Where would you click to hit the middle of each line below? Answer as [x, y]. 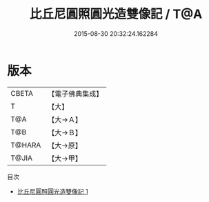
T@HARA [26, 145]
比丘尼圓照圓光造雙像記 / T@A [116, 14]
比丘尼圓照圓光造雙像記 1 [52, 191]
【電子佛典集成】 [76, 94]
